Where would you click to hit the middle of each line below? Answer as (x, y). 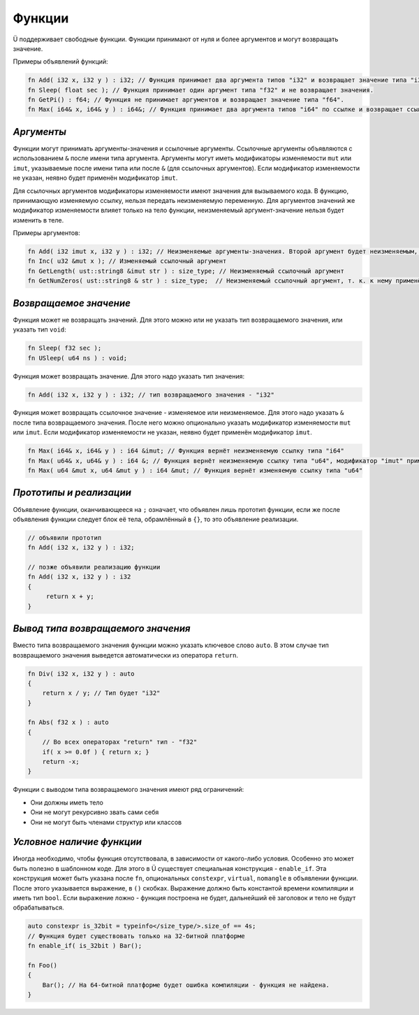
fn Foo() (43, 965)
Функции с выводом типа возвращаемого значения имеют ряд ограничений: (128, 790)
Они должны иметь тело (67, 802)
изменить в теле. (38, 220)
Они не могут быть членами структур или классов (106, 822)
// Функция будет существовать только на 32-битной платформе (136, 936)
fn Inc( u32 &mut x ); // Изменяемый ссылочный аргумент (127, 261)
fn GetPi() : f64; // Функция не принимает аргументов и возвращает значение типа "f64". (186, 100)
